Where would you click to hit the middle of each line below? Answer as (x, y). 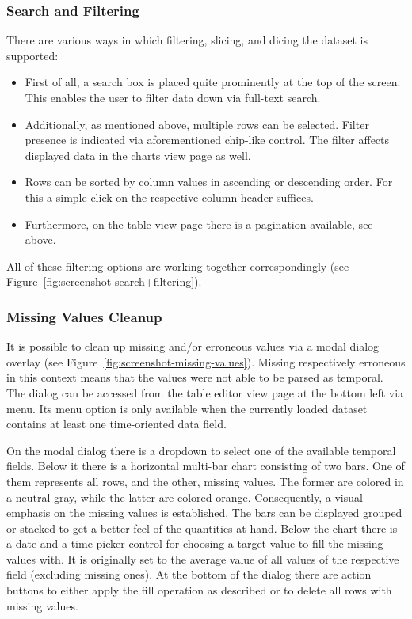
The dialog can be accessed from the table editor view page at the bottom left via (205, 392)
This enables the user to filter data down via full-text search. (173, 97)
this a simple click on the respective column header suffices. (169, 197)
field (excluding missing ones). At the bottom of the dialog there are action (189, 574)
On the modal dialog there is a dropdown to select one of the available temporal (201, 450)
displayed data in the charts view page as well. (138, 155)
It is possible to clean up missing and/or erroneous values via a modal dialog (193, 346)
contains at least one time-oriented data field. (116, 424)
